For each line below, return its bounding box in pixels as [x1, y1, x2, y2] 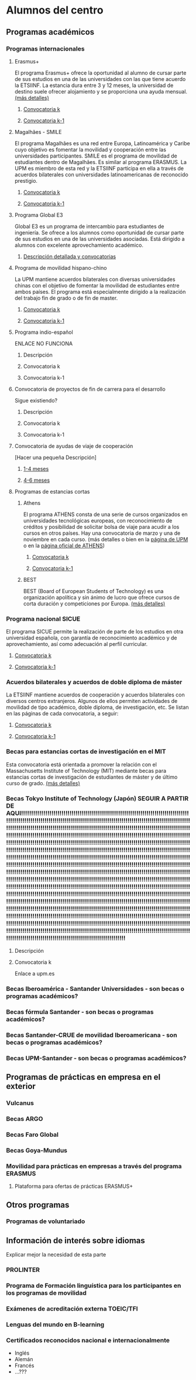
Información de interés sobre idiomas [6, 1235, 145, 1245]
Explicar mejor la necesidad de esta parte [6, 1251, 106, 1258]
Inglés [14, 1349, 30, 1356]
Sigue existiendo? [14, 397, 57, 404]
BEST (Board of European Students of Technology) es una [23, 587, 164, 594]
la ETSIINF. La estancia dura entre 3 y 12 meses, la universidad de [14, 82, 174, 89]
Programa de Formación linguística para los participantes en [6, 1282, 181, 1290]
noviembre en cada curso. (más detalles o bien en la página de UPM [23, 535, 188, 542]
